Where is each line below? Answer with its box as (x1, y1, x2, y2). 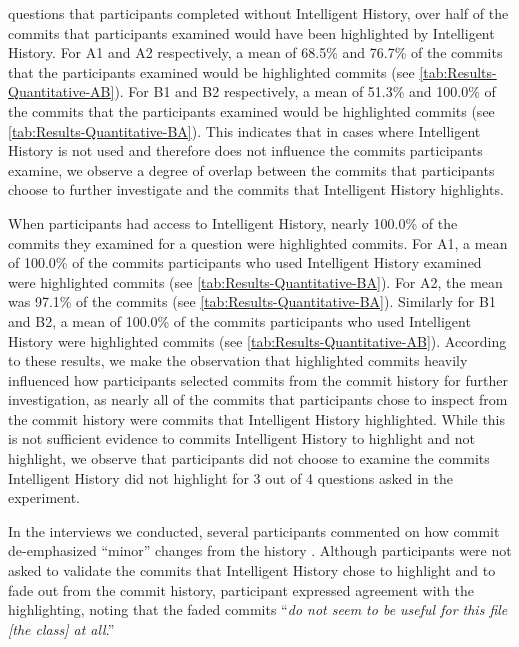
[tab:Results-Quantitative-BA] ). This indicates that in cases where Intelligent (8, 120, 481, 141)
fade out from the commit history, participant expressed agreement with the (8, 579, 474, 600)
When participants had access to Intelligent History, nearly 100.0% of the (8, 212, 458, 233)
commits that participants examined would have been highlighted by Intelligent (8, 22, 495, 43)
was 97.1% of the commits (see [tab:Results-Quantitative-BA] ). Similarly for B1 (8, 291, 496, 312)
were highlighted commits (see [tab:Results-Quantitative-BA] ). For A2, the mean (8, 271, 503, 292)
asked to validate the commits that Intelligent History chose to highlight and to (8, 560, 496, 581)
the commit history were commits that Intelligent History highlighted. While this (8, 408, 506, 429)
